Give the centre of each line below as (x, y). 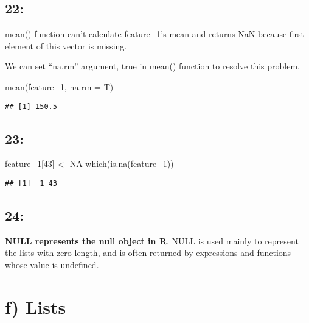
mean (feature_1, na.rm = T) (59, 86)
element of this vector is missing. (66, 45)
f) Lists (36, 306)
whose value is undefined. (52, 265)
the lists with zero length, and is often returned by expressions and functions (148, 253)
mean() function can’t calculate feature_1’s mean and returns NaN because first (155, 34)
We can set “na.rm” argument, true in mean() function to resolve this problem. (152, 66)
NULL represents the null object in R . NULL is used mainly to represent (152, 240)
